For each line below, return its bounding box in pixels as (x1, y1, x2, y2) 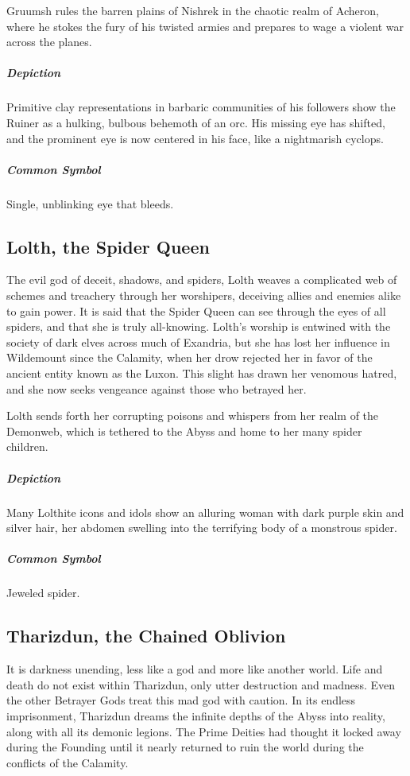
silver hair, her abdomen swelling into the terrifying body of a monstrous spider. (6, 519, 397, 536)
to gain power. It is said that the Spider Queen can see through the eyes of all (6, 302, 386, 319)
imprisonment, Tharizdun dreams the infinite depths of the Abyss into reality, (6, 707, 385, 724)
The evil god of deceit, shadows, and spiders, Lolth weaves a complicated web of (6, 271, 397, 288)
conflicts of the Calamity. (6, 754, 129, 770)
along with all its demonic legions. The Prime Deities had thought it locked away (6, 723, 401, 739)
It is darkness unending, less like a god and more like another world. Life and (6, 661, 383, 677)
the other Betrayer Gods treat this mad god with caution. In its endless (6, 692, 356, 708)
